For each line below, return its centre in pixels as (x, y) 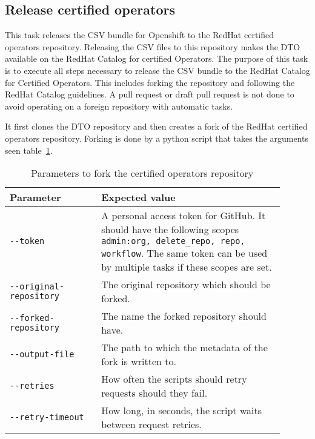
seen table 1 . (29, 150)
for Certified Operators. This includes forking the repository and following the (150, 82)
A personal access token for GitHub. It (184, 216)
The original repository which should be (186, 285)
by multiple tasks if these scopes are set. (187, 267)
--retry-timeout (47, 418)
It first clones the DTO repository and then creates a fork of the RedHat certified (156, 126)
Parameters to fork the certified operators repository (142, 173)
